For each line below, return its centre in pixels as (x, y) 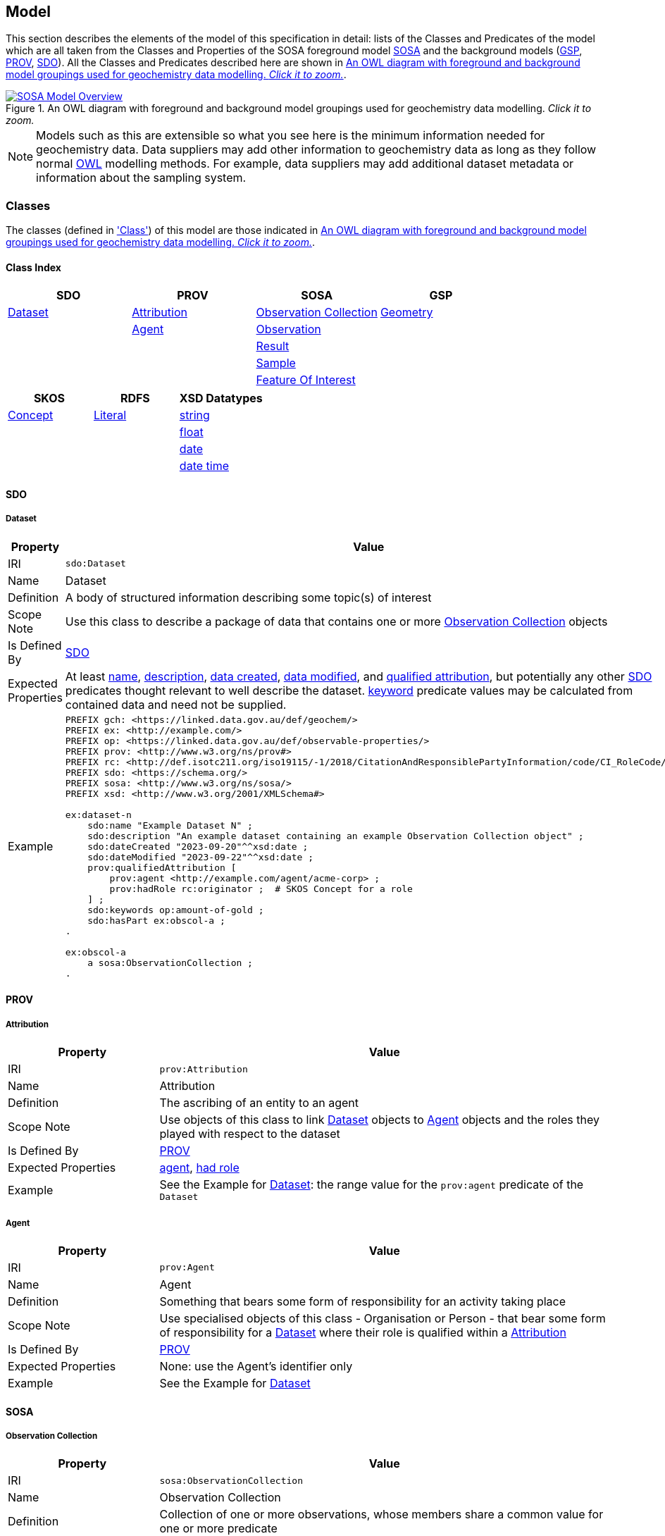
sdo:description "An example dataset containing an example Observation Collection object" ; (336, 836)
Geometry (406, 312)
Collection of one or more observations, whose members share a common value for (381, 1515)
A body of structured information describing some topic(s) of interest (248, 597)
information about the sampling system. (141, 178)
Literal (110, 415)
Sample (276, 363)
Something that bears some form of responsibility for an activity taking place (363, 1301)
